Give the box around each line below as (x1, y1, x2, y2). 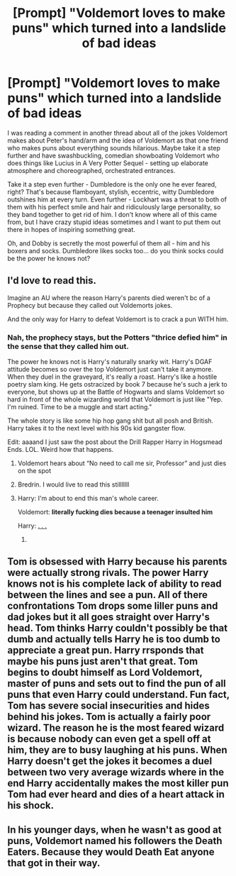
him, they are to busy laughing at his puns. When (7, 744, 228, 756)
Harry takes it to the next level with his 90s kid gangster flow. (7, 424, 186, 433)
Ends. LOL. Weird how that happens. (7, 445, 114, 454)
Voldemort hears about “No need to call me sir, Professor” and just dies (17, 459, 227, 467)
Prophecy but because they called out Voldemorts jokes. (7, 301, 173, 309)
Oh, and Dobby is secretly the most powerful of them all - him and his (7, 239, 210, 248)
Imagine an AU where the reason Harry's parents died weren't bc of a (7, 293, 210, 302)
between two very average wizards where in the (7, 766, 225, 778)
